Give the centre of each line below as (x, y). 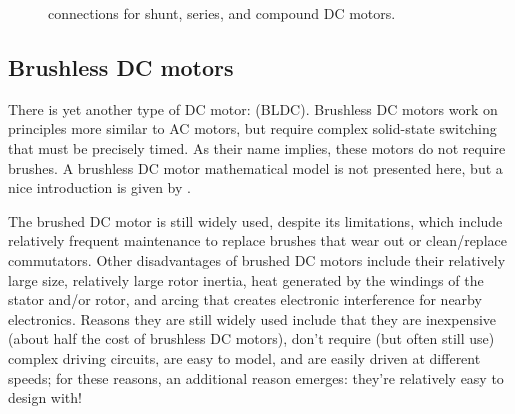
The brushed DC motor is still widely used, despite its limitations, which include (255, 220)
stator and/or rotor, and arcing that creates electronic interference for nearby (245, 299)
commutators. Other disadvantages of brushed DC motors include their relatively (257, 259)
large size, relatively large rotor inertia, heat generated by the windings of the (246, 279)
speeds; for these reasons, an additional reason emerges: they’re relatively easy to (256, 377)
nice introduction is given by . (99, 187)
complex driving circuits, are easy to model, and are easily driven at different (244, 357)
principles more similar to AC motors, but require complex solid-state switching (252, 128)
